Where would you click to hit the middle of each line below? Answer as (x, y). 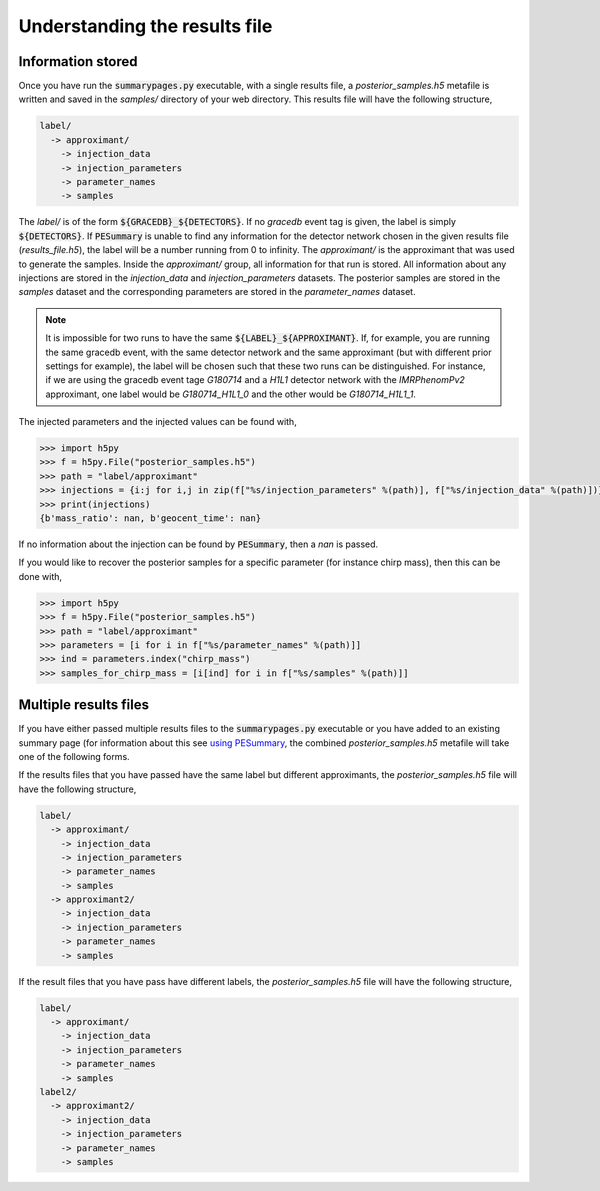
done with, (40, 576)
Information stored (78, 61)
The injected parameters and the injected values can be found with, (157, 422)
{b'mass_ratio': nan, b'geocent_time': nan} (150, 518)
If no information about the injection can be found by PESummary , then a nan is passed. (198, 544)
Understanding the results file (145, 26)
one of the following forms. (74, 756)
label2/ (58, 1091)
